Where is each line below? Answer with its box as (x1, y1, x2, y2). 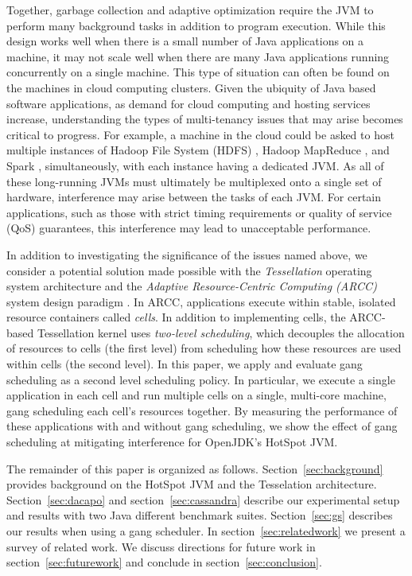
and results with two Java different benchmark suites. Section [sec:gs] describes (6, 507, 393, 523)
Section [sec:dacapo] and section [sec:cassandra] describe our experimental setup (6, 491, 400, 508)
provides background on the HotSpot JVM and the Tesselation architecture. (6, 476, 377, 492)
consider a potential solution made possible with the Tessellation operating (6, 262, 372, 278)
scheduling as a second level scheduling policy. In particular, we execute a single (6, 371, 395, 387)
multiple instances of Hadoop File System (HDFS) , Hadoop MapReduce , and (6, 142, 390, 158)
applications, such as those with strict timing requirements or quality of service (6, 204, 392, 220)
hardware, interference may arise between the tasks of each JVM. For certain (6, 189, 382, 205)
